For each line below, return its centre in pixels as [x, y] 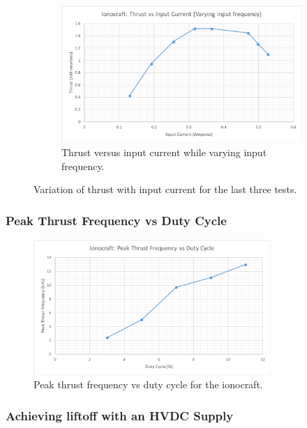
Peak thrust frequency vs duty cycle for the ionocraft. [148, 384]
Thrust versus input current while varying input [164, 152]
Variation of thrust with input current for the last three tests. [165, 189]
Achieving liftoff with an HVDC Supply [120, 415]
